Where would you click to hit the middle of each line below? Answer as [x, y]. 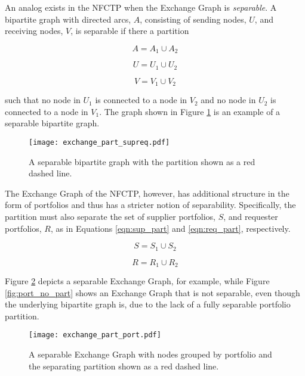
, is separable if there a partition [130, 31]
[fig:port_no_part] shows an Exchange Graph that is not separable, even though [152, 292]
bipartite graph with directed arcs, [68, 19]
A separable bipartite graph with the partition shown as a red [142, 161]
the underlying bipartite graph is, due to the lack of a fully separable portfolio [148, 304]
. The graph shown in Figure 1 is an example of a [190, 111]
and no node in [228, 100]
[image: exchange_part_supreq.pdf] [99, 142]
